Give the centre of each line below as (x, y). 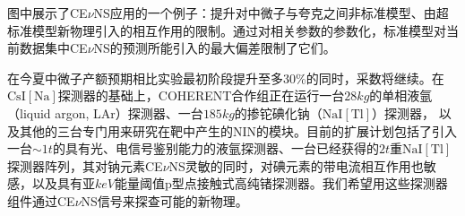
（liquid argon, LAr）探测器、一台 (105, 112)
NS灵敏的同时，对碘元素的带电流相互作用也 (296, 165)
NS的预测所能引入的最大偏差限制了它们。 (215, 48)
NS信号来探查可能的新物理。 (164, 200)
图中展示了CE (47, 13)
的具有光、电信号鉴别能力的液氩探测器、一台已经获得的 (215, 148)
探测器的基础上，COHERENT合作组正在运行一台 (201, 95)
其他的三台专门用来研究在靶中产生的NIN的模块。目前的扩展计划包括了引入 (238, 130)
